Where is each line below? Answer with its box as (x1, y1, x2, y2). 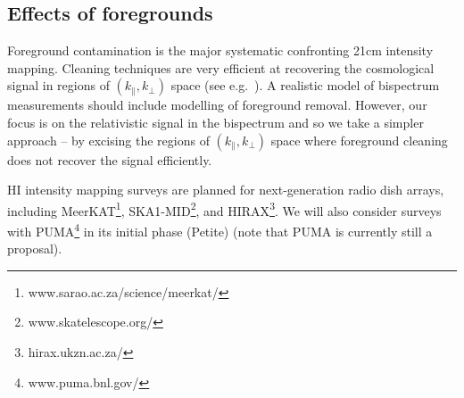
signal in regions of (7, 76, 110, 95)
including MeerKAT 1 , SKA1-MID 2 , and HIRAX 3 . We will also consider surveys (7, 198, 442, 220)
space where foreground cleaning (270, 130, 448, 149)
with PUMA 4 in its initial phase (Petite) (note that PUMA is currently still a (7, 220, 433, 240)
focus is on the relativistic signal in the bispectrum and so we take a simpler (7, 112, 424, 131)
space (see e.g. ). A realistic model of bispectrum (170, 76, 440, 95)
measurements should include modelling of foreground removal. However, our (7, 95, 427, 114)
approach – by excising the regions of (7, 130, 210, 149)
